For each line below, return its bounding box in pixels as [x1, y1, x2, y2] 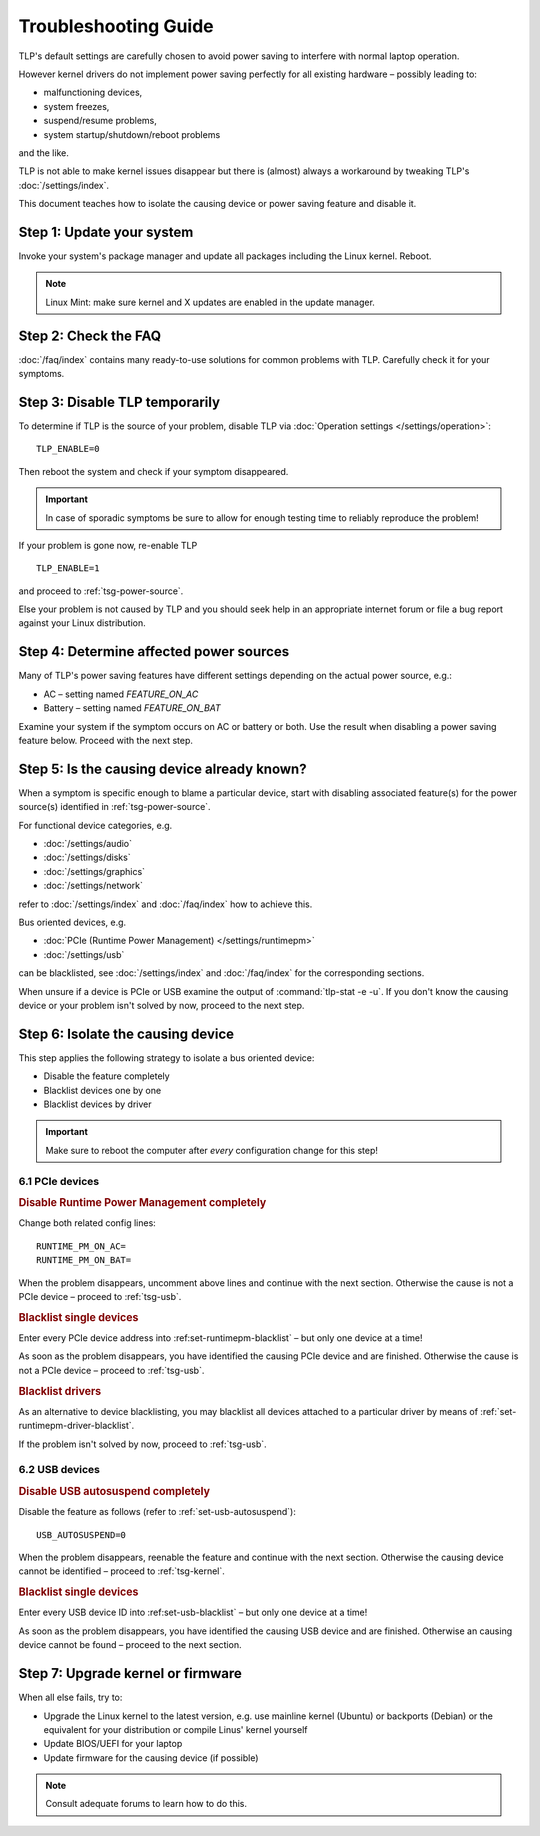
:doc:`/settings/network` [43, 880, 144, 892]
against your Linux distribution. [18, 617, 147, 629]
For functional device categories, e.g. [18, 819, 173, 831]
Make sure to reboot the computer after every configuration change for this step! [45, 1144, 379, 1156]
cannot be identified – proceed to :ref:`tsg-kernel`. [18, 1565, 225, 1577]
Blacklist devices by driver [43, 1098, 152, 1110]
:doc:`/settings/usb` [43, 948, 125, 960]
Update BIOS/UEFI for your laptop [43, 1738, 183, 1750]
